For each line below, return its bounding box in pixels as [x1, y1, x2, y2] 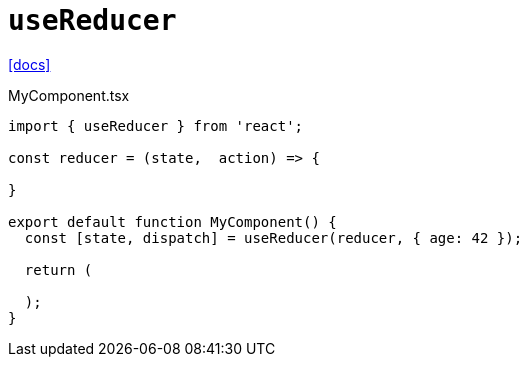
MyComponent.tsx [8, 86, 130, 104]
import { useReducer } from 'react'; [8, 117, 304, 134]
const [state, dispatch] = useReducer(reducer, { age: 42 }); [24, 229, 523, 246]
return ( [24, 261, 93, 278]
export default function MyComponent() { [8, 213, 337, 230]
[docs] [8, 55, 51, 73]
